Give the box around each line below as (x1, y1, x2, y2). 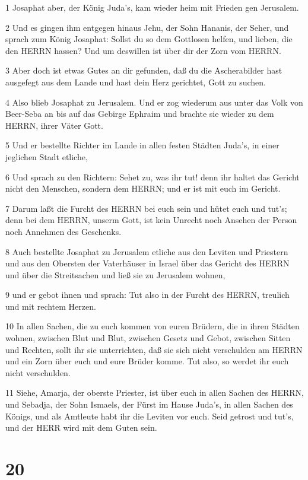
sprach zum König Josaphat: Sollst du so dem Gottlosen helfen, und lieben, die (5, 33, 293, 45)
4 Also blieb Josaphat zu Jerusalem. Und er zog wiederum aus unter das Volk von (5, 96, 303, 108)
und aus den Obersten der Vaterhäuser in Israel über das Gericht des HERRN (5, 257, 290, 269)
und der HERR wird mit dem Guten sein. (5, 421, 157, 434)
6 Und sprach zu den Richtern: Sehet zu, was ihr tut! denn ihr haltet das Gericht (5, 170, 300, 183)
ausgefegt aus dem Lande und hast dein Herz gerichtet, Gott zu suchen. (5, 75, 266, 88)
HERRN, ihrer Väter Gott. (5, 119, 103, 131)
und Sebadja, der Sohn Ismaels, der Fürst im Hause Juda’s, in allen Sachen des (5, 398, 293, 411)
